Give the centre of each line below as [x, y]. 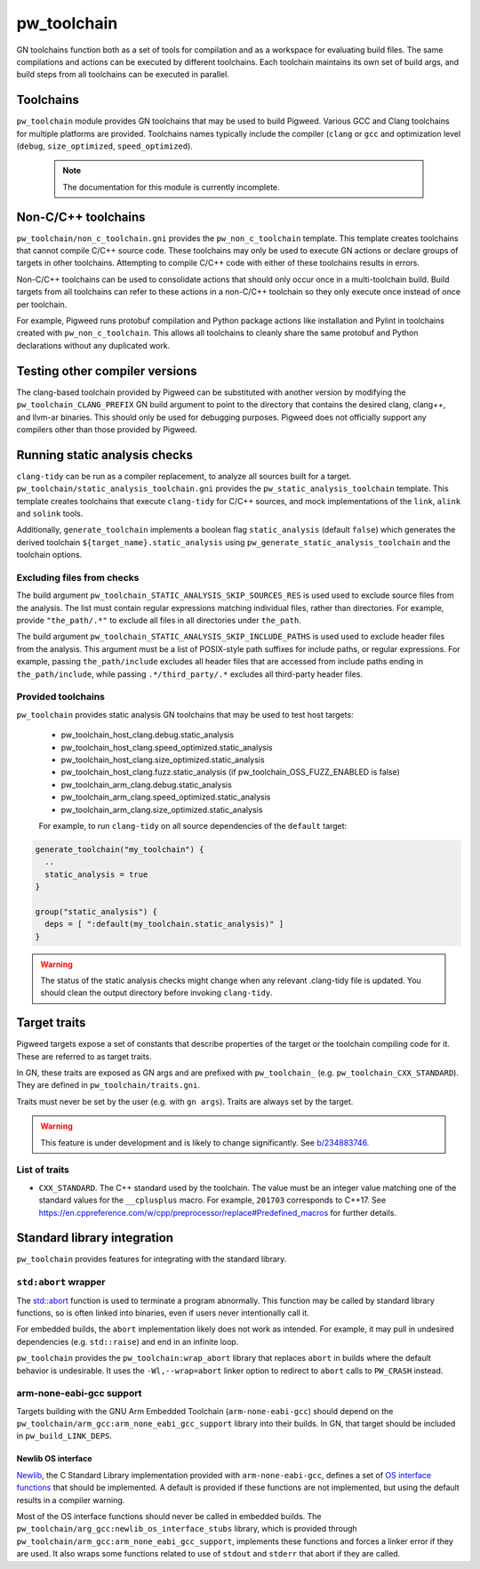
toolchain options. [49, 555]
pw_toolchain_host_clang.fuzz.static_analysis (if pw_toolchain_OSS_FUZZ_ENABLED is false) [230, 772]
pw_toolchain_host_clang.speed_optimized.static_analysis [167, 747]
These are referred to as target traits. [84, 1056]
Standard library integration [95, 1238]
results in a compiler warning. [71, 1500]
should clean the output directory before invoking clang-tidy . [156, 993]
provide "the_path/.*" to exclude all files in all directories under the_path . [159, 620]
